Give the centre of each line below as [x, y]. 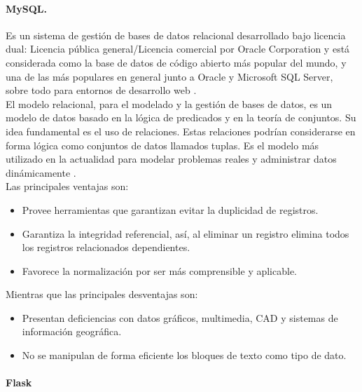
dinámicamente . [41, 172]
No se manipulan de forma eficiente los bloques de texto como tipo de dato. [184, 355]
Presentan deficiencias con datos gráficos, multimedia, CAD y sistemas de [180, 317]
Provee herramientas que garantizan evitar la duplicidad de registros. [170, 209]
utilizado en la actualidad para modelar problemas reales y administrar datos [171, 159]
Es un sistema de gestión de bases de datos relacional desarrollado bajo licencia [176, 35]
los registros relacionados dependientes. [106, 247]
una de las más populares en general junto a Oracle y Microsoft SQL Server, [169, 76]
